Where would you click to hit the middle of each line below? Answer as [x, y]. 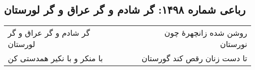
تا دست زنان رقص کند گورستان [194, 58]
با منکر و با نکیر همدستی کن [55, 58]
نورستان [233, 44]
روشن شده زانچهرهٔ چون [206, 33]
